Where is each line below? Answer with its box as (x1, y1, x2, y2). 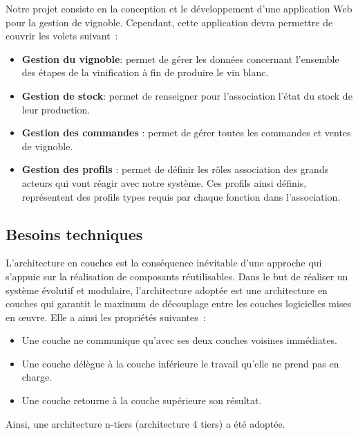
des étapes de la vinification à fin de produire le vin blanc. (21, 65, 269, 80)
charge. (21, 370, 53, 384)
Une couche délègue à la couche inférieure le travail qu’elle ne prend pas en (21, 356, 339, 370)
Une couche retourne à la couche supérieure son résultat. (21, 393, 262, 408)
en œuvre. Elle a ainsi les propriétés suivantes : (6, 309, 206, 324)
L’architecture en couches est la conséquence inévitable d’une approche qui (6, 255, 322, 270)
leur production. (21, 102, 91, 116)
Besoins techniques (6, 223, 143, 244)
